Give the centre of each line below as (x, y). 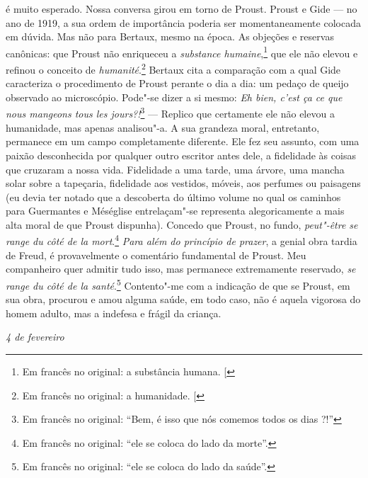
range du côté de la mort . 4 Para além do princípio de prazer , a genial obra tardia (182, 240)
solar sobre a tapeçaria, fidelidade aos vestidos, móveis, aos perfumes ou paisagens (183, 183)
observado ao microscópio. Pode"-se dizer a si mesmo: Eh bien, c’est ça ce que (174, 97)
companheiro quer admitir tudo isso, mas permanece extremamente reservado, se (181, 269)
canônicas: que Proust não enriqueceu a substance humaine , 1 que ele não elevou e (182, 52)
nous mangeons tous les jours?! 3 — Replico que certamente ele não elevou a (170, 113)
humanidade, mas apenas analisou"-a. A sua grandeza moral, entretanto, (163, 127)
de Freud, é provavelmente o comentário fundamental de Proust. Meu (156, 255)
